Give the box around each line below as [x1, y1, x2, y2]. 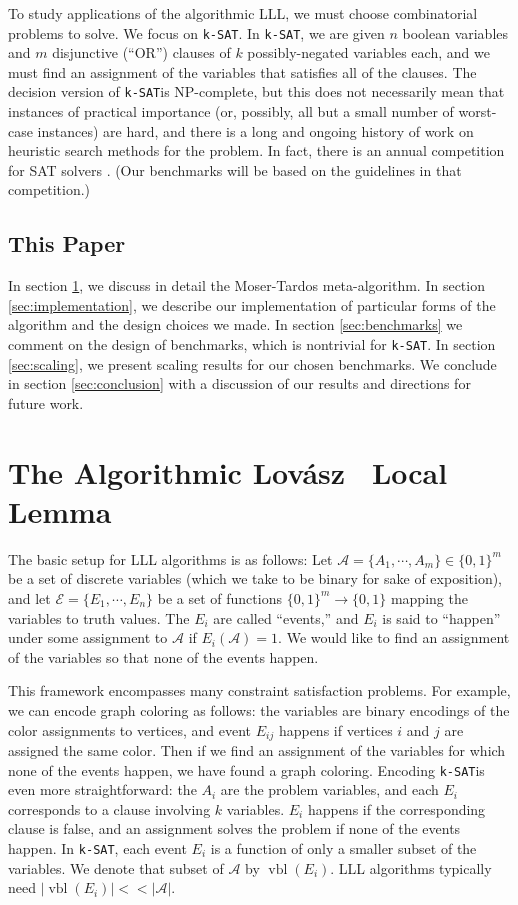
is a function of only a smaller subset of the [210, 838, 477, 859]
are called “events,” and [213, 607, 359, 628]
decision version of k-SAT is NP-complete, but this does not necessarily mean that [8, 81, 505, 102]
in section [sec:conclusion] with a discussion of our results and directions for [8, 373, 471, 394]
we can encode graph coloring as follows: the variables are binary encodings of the [8, 699, 510, 720]
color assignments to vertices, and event [8, 719, 252, 740]
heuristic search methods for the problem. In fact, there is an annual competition [8, 140, 505, 161]
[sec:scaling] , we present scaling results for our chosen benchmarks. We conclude [8, 353, 497, 374]
